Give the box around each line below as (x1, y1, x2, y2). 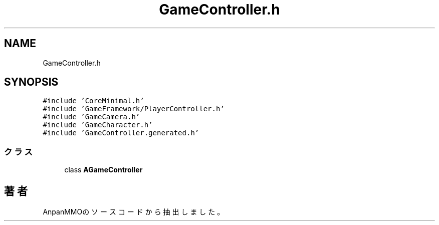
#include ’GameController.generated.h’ (43, 129, 199, 137)
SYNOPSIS (4, 76, 59, 89)
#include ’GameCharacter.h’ (43, 121, 153, 129)
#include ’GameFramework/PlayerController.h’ (43, 105, 225, 113)
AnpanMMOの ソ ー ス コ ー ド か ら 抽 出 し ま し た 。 (43, 207, 225, 216)
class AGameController (64, 165, 143, 174)
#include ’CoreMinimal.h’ (43, 97, 144, 105)
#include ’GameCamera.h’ (43, 113, 140, 121)
